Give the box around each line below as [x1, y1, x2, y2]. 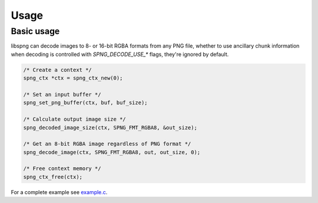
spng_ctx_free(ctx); [23, 174, 82, 180]
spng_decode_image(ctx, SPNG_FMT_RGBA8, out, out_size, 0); [23, 149, 201, 155]
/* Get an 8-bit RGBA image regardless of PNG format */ [23, 141, 191, 147]
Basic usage [11, 26, 60, 36]
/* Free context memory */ [23, 165, 101, 172]
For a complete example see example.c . [11, 188, 108, 195]
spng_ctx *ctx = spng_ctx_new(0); [23, 75, 123, 82]
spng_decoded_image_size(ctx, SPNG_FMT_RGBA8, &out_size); [23, 124, 197, 131]
